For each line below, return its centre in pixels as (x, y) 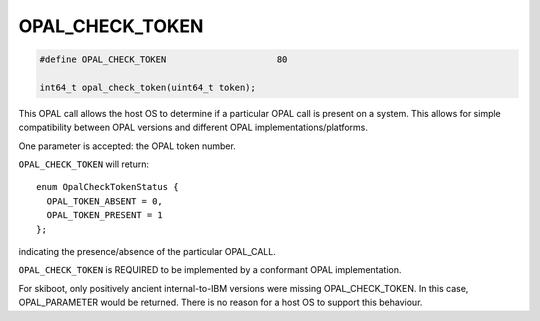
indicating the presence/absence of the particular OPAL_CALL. (147, 252)
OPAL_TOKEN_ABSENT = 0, (105, 201)
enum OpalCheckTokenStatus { (107, 187)
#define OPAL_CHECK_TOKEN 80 (163, 59)
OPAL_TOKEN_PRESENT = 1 (105, 215)
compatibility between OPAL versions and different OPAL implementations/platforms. (193, 127)
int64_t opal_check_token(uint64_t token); (148, 87)
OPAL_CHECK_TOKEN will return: (84, 164)
